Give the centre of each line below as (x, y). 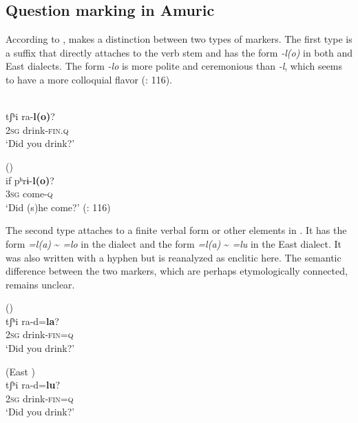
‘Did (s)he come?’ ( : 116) (58, 207)
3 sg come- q (29, 194)
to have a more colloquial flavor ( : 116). (89, 79)
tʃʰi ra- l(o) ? (30, 116)
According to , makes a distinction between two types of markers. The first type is (179, 39)
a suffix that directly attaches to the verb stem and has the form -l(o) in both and (179, 52)
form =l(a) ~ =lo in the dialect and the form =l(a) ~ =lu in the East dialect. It (174, 243)
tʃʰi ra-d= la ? (32, 321)
